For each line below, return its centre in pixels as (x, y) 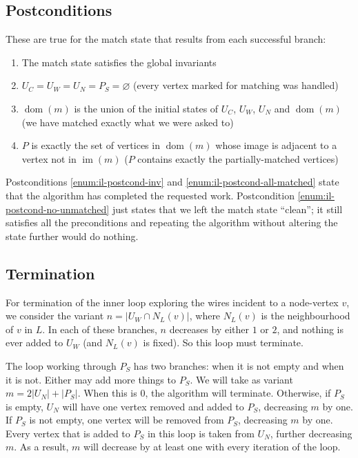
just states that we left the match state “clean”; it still (227, 209)
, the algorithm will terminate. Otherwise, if (238, 393)
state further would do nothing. (72, 236)
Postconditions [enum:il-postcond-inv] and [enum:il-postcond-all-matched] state (172, 182)
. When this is (107, 393)
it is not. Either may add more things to (91, 379)
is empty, (24, 406)
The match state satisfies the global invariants (119, 62)
